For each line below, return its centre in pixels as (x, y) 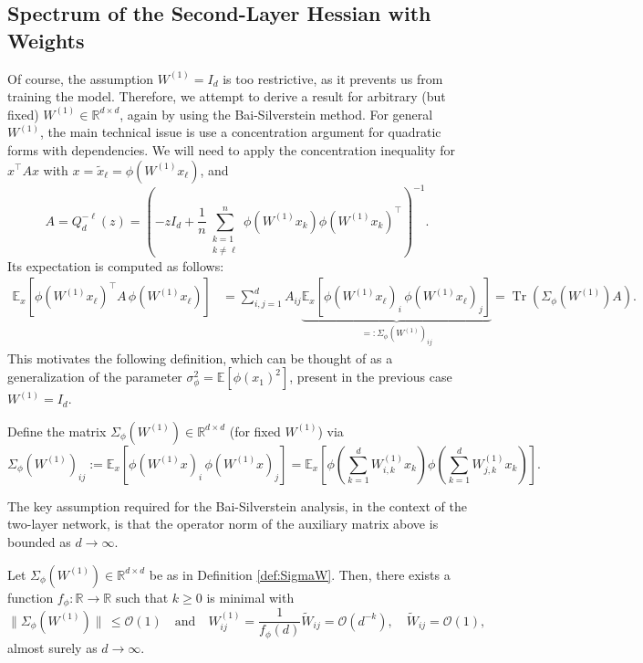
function (31, 597)
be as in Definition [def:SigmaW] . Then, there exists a (300, 574)
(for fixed (255, 431)
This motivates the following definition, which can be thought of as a (200, 358)
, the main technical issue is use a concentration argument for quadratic (241, 132)
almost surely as (52, 647)
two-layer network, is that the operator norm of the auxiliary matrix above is (223, 524)
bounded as (39, 542)
